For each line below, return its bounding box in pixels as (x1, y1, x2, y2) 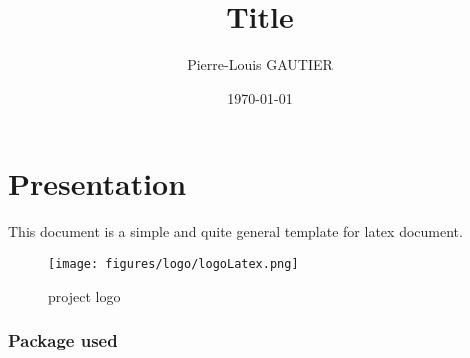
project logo (48, 285, 121, 306)
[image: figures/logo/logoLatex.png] (48, 256, 299, 271)
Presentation (8, 163, 187, 204)
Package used (8, 328, 118, 353)
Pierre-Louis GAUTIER (187, 54, 333, 75)
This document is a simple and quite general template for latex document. (8, 221, 463, 242)
